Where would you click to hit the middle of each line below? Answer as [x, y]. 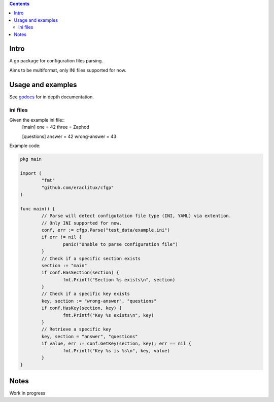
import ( [31, 173]
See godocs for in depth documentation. [52, 97]
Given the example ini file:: [37, 120]
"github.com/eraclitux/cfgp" [78, 187]
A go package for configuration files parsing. [56, 61]
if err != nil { [62, 237]
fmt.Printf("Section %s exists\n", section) [119, 280]
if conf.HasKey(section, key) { [81, 308]
